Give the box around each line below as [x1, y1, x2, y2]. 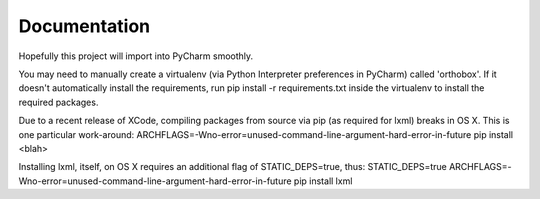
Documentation [18, 15, 151, 37]
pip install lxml [293, 175, 353, 187]
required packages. [18, 96, 99, 108]
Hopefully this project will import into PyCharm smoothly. [18, 50, 254, 62]
